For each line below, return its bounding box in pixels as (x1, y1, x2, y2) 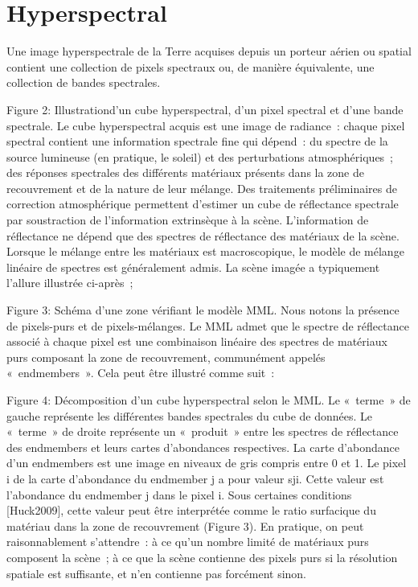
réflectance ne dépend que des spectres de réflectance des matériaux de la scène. (6, 227, 400, 244)
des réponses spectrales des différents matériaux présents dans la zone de (6, 164, 365, 181)
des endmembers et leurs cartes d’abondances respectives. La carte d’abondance (6, 438, 400, 455)
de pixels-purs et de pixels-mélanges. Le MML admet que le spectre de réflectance (6, 317, 409, 334)
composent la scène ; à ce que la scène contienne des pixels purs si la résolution (6, 548, 398, 565)
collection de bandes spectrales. (6, 74, 161, 91)
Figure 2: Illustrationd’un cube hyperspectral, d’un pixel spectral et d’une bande (6, 101, 404, 117)
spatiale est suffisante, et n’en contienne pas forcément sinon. (6, 564, 307, 581)
